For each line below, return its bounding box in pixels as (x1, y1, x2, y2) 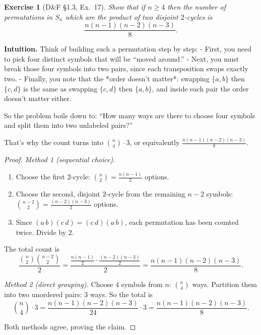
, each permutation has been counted (124, 217, 239, 227)
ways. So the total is (90, 289, 153, 299)
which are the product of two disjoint (65, 11, 178, 22)
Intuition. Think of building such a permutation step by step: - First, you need (4, 43, 251, 54)
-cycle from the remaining (106, 188, 185, 199)
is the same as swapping (23, 83, 98, 93)
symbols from (121, 278, 163, 289)
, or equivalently (129, 137, 180, 148)
